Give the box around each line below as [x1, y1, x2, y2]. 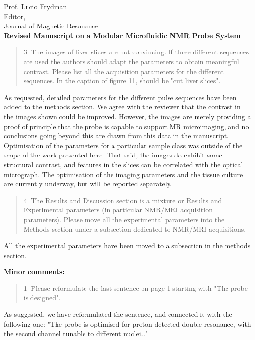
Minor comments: [4, 266, 65, 277]
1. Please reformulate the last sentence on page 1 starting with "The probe [23, 283, 248, 293]
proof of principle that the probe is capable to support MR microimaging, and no [4, 121, 249, 131]
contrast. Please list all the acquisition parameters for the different [23, 66, 224, 76]
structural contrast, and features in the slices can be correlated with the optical [4, 159, 243, 169]
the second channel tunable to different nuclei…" [4, 328, 148, 339]
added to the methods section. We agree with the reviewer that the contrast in [4, 102, 241, 112]
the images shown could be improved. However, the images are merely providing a [4, 111, 251, 121]
